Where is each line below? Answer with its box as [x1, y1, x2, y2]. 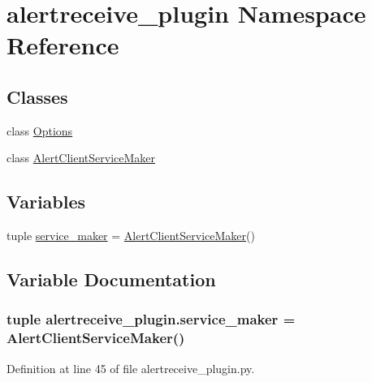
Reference [6, 28, 119, 62]
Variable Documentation [6, 267, 216, 292]
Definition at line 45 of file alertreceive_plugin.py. [6, 359, 255, 376]
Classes [6, 84, 68, 109]
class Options [6, 122, 73, 139]
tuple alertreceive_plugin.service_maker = [6, 309, 296, 329]
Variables [6, 189, 86, 214]
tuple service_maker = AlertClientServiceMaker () [6, 227, 255, 244]
